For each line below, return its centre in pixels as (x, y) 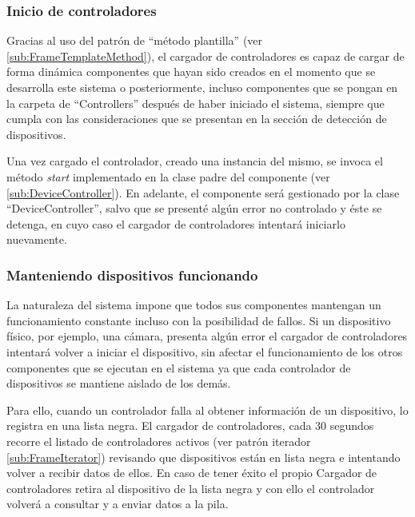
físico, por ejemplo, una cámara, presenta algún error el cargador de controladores (207, 336)
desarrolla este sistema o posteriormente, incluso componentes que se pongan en (202, 87)
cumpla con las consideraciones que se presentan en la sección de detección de (197, 119)
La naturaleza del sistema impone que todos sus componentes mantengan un (194, 305)
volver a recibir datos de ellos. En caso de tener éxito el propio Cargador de (192, 473)
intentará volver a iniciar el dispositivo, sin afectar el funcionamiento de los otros (205, 351)
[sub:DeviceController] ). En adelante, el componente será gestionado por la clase (203, 192)
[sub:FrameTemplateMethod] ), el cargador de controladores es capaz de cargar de (206, 56)
